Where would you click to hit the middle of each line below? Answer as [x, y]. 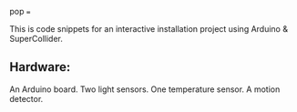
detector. [26, 98]
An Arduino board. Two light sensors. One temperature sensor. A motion [145, 89]
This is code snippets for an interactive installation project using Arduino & [149, 29]
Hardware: [40, 67]
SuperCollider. [36, 39]
